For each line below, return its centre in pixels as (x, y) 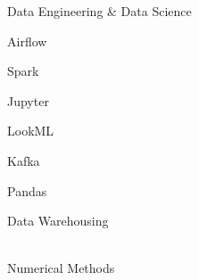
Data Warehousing (58, 221)
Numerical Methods (61, 268)
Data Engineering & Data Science (99, 11)
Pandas (27, 190)
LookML (31, 131)
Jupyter (28, 100)
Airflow (27, 41)
